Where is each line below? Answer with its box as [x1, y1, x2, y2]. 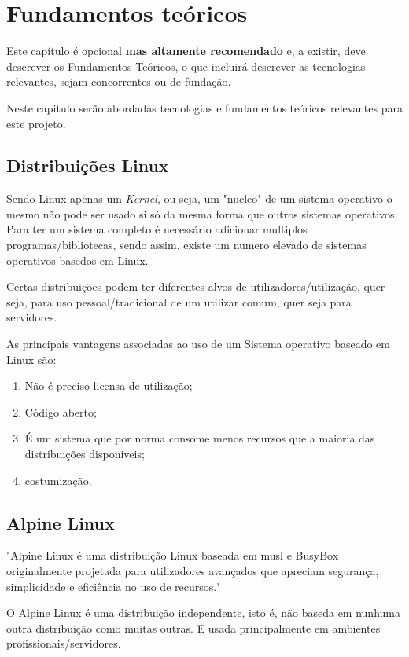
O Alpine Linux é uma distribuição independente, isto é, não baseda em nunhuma [6, 604, 400, 621]
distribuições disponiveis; [24, 446, 145, 462]
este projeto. [6, 115, 66, 131]
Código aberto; [24, 403, 97, 420]
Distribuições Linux [6, 153, 169, 178]
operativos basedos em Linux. [6, 251, 149, 268]
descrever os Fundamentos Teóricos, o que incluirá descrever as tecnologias [6, 57, 366, 74]
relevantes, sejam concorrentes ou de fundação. [6, 73, 231, 90]
